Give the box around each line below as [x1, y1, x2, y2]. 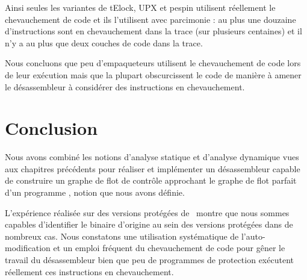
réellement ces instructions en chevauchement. [5, 265, 174, 278]
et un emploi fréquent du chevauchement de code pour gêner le [53, 241, 285, 254]
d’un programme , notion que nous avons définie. [5, 186, 185, 199]
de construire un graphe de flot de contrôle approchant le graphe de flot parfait [5, 174, 297, 187]
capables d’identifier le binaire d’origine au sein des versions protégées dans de [5, 218, 293, 231]
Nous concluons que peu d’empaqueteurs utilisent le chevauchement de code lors [5, 57, 301, 69]
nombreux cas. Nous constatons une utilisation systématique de [5, 229, 239, 242]
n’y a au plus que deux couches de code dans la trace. [5, 36, 203, 49]
